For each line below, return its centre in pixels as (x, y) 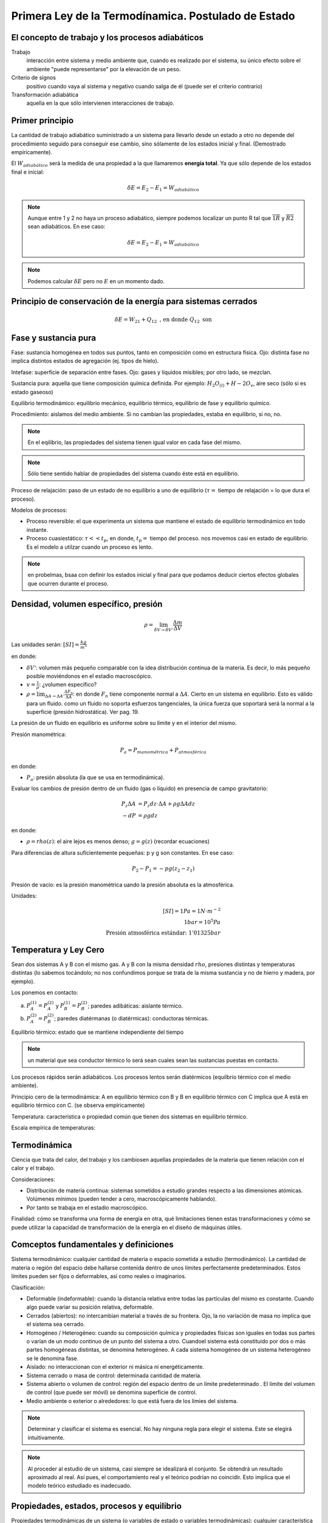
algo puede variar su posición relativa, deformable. (90, 1307)
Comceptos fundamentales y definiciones (93, 1245)
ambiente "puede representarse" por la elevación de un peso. (104, 69)
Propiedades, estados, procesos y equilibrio (97, 1506)
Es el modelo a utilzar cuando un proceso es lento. (90, 547)
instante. (37, 529)
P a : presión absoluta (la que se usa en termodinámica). (96, 778)
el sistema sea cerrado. (56, 1324)
